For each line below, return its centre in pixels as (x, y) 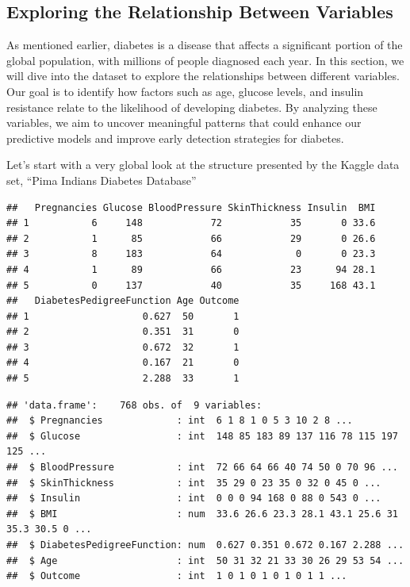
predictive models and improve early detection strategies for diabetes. (175, 138)
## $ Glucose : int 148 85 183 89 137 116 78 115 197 (202, 436)
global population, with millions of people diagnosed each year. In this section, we (205, 60)
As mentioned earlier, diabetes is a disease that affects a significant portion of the (205, 45)
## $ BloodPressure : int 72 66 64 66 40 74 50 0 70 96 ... (202, 468)
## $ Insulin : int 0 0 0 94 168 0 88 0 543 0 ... (194, 499)
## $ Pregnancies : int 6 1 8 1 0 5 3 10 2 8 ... (180, 421)
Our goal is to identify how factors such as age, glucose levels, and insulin (185, 91)
